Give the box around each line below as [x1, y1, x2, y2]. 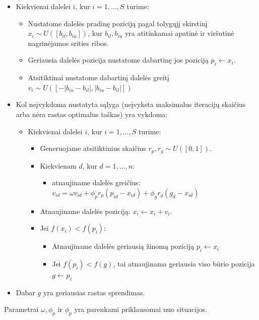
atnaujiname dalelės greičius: [52, 177, 141, 188]
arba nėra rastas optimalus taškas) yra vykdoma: [16, 109, 168, 119]
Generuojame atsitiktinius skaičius [40, 143, 146, 153]
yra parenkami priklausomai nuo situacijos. [74, 304, 208, 314]
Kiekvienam [40, 160, 77, 171]
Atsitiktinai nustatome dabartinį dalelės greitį [28, 72, 169, 83]
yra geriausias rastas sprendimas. [43, 287, 145, 297]
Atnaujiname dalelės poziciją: [40, 205, 131, 216]
